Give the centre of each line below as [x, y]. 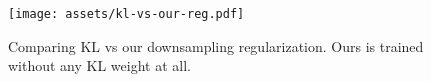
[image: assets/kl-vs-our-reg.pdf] [126, 14]
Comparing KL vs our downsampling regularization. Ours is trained [216, 45]
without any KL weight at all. [99, 65]
